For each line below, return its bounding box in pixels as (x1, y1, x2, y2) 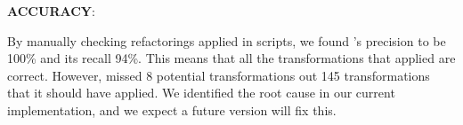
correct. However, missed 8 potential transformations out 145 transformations (7, 66, 430, 84)
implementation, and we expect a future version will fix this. (7, 100, 337, 119)
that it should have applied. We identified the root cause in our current (7, 83, 395, 102)
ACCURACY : (7, 2, 95, 20)
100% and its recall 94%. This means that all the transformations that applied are (7, 49, 456, 67)
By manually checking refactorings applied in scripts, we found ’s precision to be (7, 31, 446, 50)
